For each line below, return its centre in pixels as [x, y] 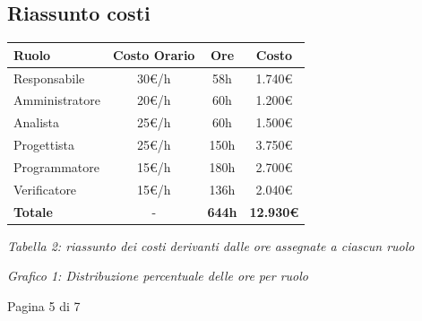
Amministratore [57, 100]
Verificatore [45, 189]
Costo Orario [154, 54]
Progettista [44, 145]
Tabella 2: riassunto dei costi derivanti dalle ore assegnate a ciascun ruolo [211, 245]
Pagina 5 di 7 [44, 305]
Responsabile [49, 78]
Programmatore [56, 166]
